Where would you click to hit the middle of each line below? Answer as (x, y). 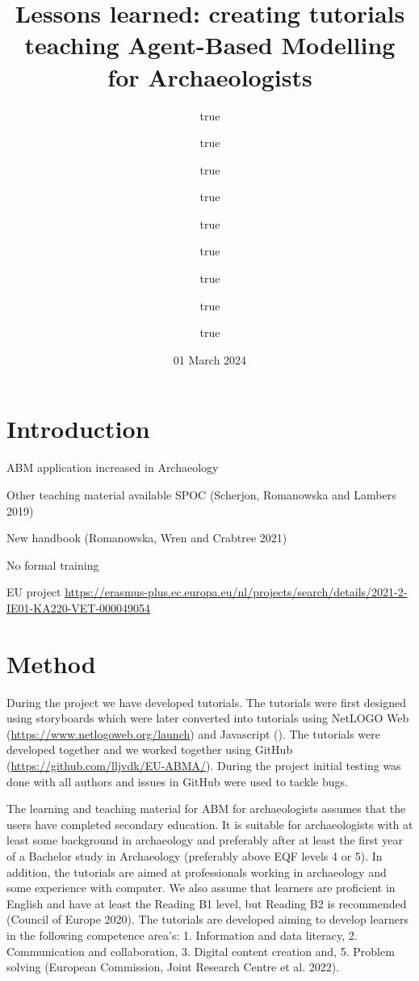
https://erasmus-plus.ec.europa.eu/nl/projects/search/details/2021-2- (236, 592)
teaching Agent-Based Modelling (210, 45)
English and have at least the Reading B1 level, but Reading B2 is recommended (207, 903)
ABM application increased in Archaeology (113, 467)
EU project (34, 592)
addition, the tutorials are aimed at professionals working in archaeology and (197, 872)
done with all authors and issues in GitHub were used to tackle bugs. (177, 781)
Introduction (78, 429)
